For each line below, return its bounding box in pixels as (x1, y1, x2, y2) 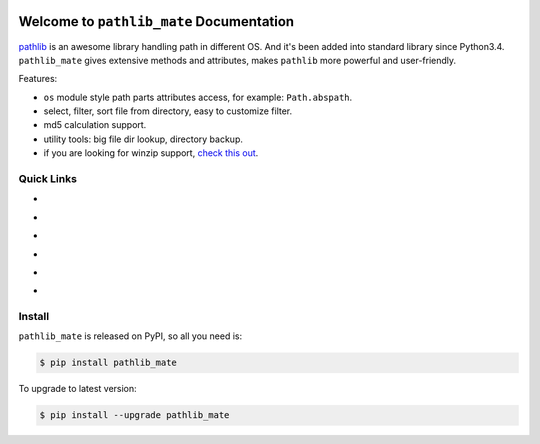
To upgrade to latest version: (18, 383, 137, 395)
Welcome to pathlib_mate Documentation (18, 13, 295, 30)
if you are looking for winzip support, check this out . (43, 147, 259, 159)
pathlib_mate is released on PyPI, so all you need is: (18, 330, 243, 342)
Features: (18, 73, 58, 85)
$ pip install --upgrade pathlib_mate (39, 410, 230, 421)
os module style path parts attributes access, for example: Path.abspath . (43, 91, 353, 103)
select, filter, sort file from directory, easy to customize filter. (43, 105, 293, 117)
